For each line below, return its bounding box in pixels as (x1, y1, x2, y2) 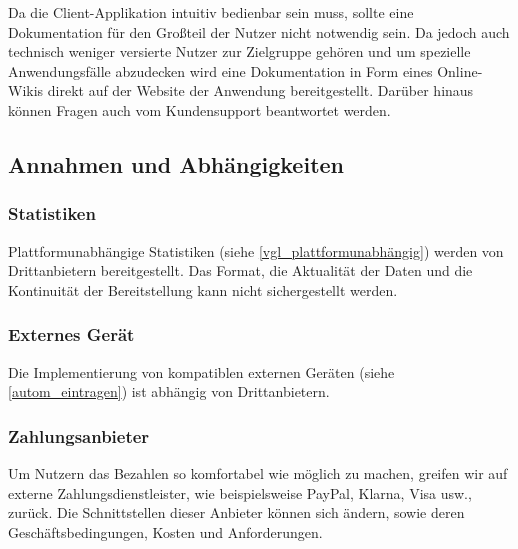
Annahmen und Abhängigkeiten (8, 148, 344, 179)
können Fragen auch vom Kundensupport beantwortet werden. (8, 99, 391, 120)
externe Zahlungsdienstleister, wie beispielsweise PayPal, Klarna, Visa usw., (8, 482, 472, 503)
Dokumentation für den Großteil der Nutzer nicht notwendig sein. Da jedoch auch (8, 21, 510, 42)
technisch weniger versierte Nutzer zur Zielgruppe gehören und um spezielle (8, 41, 471, 62)
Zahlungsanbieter (8, 423, 150, 448)
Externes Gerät (8, 322, 135, 347)
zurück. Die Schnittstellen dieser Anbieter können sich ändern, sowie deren (8, 502, 465, 523)
